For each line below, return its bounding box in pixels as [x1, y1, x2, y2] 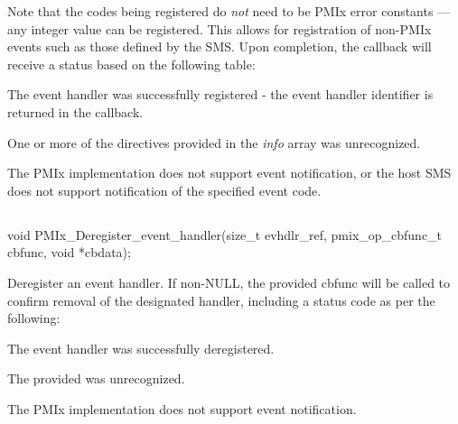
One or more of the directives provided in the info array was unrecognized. [7, 133, 421, 152]
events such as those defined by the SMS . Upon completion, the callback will [7, 37, 432, 56]
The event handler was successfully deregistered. [7, 338, 275, 357]
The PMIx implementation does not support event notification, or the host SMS [7, 163, 452, 182]
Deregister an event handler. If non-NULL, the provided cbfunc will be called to [7, 272, 451, 291]
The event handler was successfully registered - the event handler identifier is [7, 85, 434, 104]
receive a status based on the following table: [7, 54, 256, 73]
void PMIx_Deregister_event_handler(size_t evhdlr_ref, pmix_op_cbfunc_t [7, 225, 443, 244]
